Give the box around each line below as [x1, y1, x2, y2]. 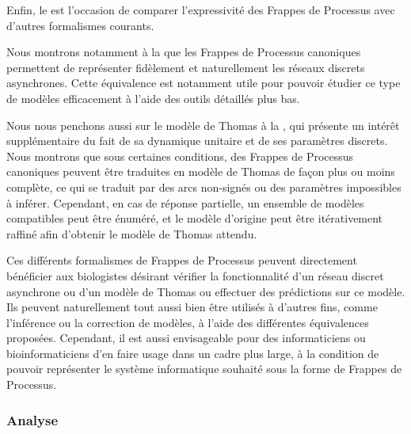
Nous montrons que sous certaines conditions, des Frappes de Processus [6, 147, 354, 164]
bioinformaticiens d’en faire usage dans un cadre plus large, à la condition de [6, 345, 379, 361]
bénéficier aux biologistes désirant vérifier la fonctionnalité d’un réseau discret [6, 267, 384, 284]
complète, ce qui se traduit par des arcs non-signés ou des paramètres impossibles [6, 178, 401, 195]
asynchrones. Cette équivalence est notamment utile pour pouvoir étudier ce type [6, 74, 401, 91]
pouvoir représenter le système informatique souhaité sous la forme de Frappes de [6, 360, 402, 377]
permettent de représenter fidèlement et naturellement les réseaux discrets [6, 59, 365, 75]
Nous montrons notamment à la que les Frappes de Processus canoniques [6, 44, 361, 60]
